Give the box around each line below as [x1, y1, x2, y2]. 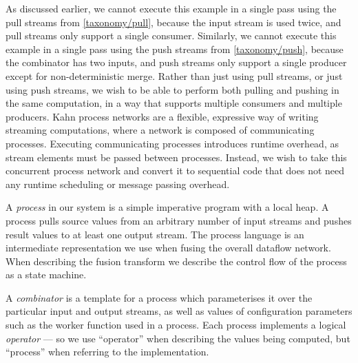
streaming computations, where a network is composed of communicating [6, 123, 315, 137]
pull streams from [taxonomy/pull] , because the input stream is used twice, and [6, 14, 341, 29]
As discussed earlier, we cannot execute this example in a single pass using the [6, 1, 337, 15]
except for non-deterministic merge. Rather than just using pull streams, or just [6, 68, 343, 83]
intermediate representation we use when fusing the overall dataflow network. [6, 240, 331, 255]
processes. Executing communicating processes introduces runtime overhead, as [6, 136, 339, 150]
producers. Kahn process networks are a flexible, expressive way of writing [6, 109, 319, 123]
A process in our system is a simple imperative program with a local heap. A [6, 200, 329, 214]
